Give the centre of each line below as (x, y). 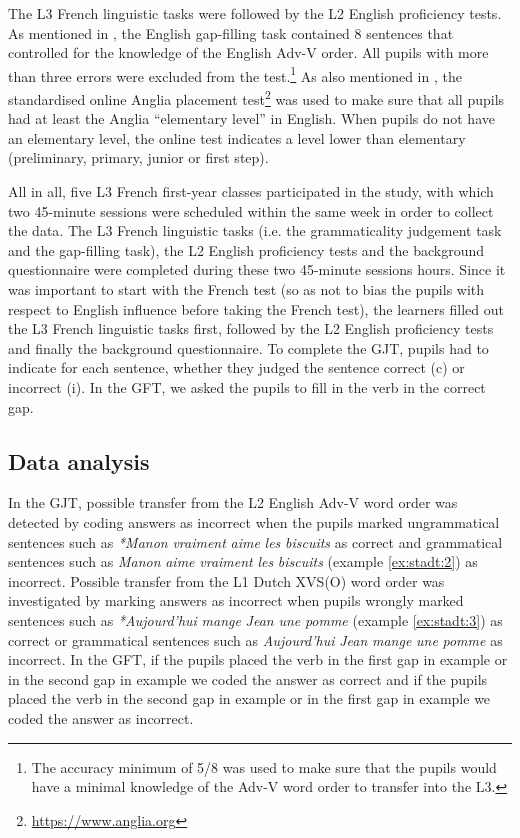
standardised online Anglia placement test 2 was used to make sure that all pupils (256, 97)
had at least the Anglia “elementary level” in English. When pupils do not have (251, 118)
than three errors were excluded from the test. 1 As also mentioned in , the (235, 74)
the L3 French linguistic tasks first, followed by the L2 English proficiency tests (251, 328)
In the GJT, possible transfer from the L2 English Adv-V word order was (233, 502)
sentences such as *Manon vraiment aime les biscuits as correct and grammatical (255, 541)
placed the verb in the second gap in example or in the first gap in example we (249, 698)
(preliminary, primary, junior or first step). (138, 157)
